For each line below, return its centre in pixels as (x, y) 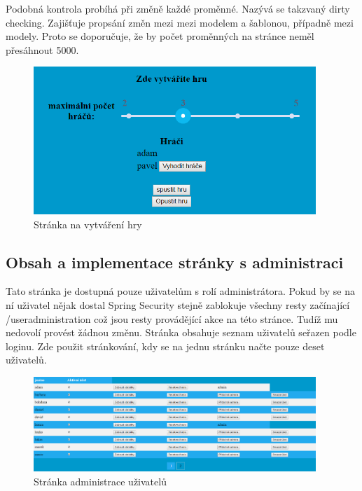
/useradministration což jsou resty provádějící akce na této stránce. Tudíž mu (172, 318)
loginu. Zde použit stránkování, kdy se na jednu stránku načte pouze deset (165, 346)
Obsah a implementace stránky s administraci (175, 262)
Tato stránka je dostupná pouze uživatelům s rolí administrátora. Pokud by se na (180, 291)
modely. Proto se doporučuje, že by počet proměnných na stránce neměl (160, 36)
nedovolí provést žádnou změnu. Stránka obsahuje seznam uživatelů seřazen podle (181, 332)
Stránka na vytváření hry (88, 224)
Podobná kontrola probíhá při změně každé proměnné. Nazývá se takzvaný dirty (178, 8)
